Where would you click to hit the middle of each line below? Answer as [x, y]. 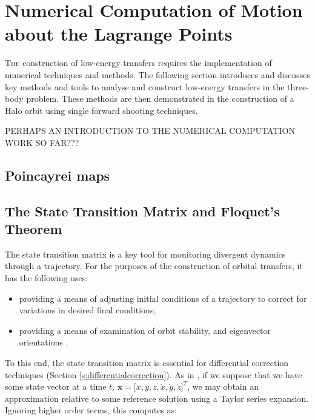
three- [298, 86]
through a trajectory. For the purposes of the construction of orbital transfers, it [154, 266]
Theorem [34, 229]
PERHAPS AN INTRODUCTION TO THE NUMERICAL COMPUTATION [150, 131]
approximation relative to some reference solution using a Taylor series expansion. [157, 398]
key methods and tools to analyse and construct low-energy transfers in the [145, 86]
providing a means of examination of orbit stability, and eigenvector [145, 330]
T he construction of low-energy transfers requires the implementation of [138, 63]
